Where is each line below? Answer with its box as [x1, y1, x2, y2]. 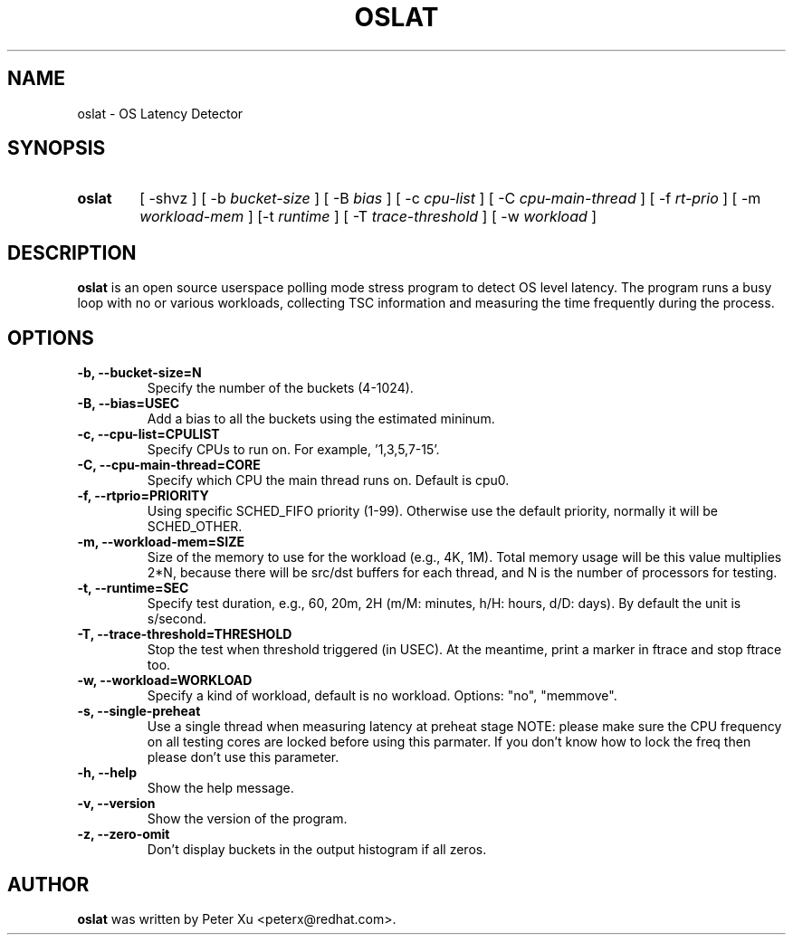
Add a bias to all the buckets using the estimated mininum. [147, 411, 495, 427]
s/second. [147, 611, 207, 627]
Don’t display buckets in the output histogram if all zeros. [147, 842, 487, 858]
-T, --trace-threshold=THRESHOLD [77, 626, 292, 642]
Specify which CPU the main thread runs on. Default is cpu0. [147, 472, 510, 489]
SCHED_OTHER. [147, 519, 243, 535]
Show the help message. [147, 780, 294, 796]
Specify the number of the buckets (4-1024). [147, 380, 414, 396]
